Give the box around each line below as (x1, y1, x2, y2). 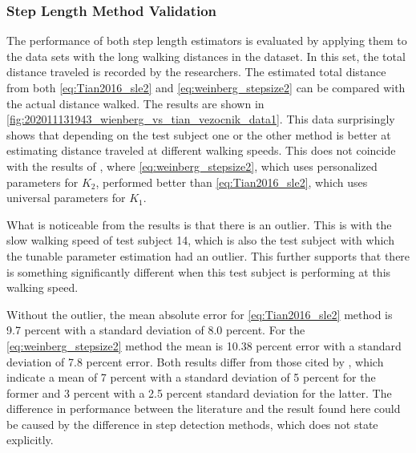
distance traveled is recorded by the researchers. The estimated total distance (6, 63, 386, 80)
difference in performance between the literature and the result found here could (6, 400, 401, 417)
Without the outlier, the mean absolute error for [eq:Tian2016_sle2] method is (6, 305, 393, 322)
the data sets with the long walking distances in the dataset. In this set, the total (6, 47, 406, 64)
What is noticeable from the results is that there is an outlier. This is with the (6, 216, 392, 233)
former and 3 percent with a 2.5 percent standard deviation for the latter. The (6, 384, 392, 401)
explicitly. (6, 431, 54, 448)
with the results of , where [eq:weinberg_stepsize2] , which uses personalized (6, 157, 378, 174)
